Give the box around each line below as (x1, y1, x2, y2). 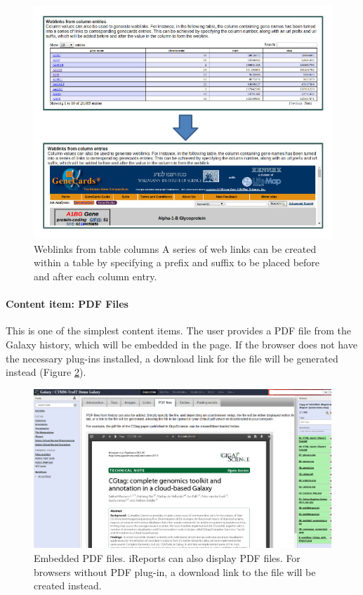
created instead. (34, 578, 102, 593)
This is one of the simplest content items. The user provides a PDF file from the (6, 323, 351, 338)
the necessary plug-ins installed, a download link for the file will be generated (6, 351, 338, 365)
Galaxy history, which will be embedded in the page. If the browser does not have (6, 336, 357, 351)
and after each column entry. (34, 268, 157, 283)
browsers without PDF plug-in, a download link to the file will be (34, 564, 316, 579)
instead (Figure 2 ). (6, 365, 86, 379)
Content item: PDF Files (6, 296, 128, 311)
